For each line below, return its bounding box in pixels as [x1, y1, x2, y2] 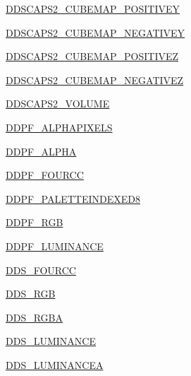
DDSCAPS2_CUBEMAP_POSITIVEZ [6, 49, 179, 64]
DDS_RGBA [6, 310, 63, 324]
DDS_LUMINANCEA [6, 357, 104, 372]
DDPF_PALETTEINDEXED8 [6, 191, 140, 206]
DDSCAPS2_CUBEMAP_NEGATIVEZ [6, 72, 184, 87]
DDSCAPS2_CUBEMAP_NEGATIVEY [6, 25, 185, 40]
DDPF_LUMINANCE [6, 238, 104, 253]
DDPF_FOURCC [6, 168, 84, 182]
